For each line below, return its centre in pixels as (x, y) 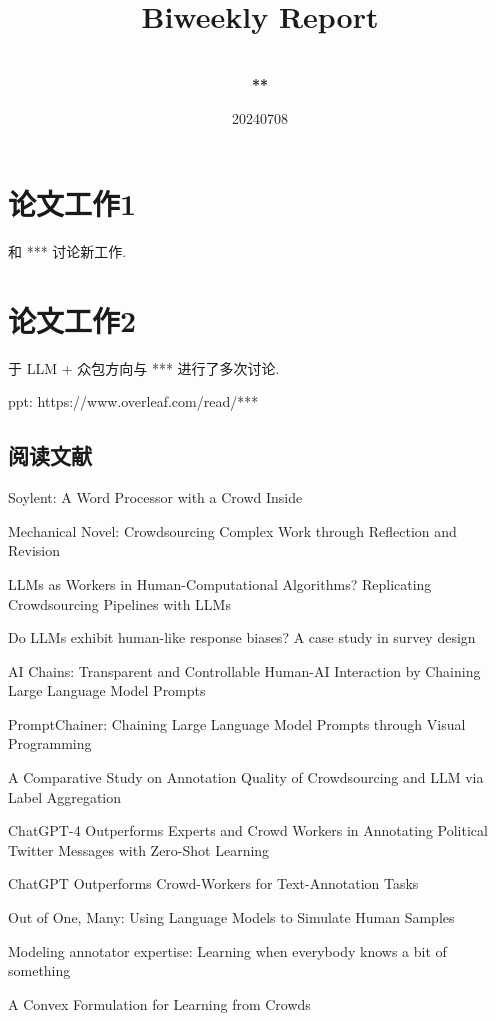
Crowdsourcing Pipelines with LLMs (119, 603)
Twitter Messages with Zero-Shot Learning (139, 849)
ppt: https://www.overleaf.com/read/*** (133, 401)
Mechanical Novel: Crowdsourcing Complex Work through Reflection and (232, 530)
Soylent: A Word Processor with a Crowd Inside (155, 497)
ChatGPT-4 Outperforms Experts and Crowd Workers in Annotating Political (248, 830)
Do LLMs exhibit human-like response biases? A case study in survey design (242, 637)
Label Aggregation (65, 796)
